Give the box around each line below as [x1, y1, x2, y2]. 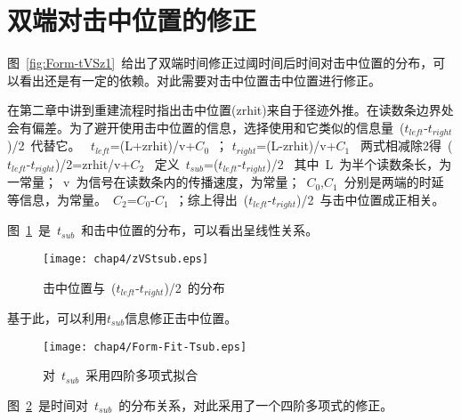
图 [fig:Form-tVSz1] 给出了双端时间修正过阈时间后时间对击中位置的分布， [7, 53, 433, 72]
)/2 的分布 [164, 278, 225, 296]
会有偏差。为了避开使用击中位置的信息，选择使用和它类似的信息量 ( [7, 117, 405, 136]
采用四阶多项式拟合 [85, 366, 198, 384]
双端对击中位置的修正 [7, 2, 257, 38]
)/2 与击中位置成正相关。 [296, 190, 445, 208]
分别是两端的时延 [344, 173, 444, 191]
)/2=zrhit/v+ [54, 154, 131, 173]
